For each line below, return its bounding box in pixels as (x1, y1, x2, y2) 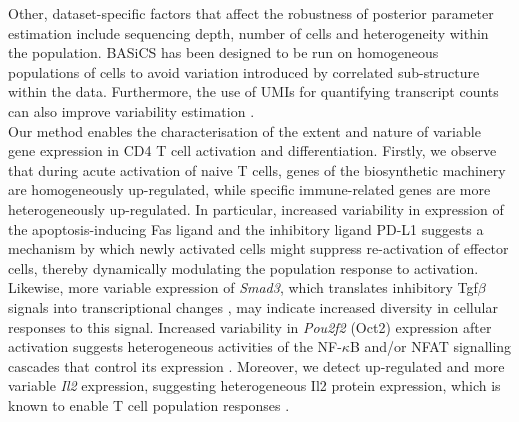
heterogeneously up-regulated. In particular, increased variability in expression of (8, 198, 504, 219)
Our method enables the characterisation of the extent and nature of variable (8, 120, 481, 141)
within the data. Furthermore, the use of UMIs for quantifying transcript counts (8, 81, 499, 102)
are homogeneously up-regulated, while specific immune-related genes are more (8, 179, 491, 200)
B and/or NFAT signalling (349, 336, 512, 357)
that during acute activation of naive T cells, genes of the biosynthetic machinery (8, 159, 506, 180)
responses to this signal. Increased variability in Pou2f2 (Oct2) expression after (8, 316, 492, 337)
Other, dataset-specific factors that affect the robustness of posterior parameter (8, 3, 494, 23)
